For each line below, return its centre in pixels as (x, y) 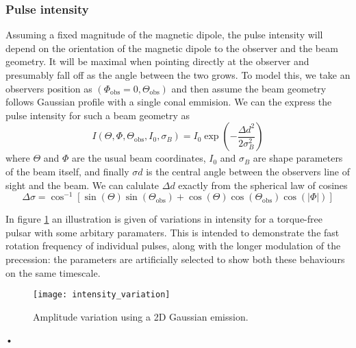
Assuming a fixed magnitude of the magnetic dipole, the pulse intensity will (164, 35)
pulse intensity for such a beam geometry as (98, 115)
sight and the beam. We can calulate (82, 185)
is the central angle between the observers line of (248, 171)
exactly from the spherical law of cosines (263, 185)
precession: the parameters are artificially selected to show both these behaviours (175, 259)
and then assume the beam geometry (249, 88)
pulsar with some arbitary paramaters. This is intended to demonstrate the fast (173, 232)
